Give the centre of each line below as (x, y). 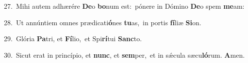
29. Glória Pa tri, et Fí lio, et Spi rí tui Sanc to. (73, 39)
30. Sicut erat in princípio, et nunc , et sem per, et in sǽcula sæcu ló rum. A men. (124, 55)
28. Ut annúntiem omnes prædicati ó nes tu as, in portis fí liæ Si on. (103, 22)
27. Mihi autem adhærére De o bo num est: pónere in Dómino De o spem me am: (124, 6)
